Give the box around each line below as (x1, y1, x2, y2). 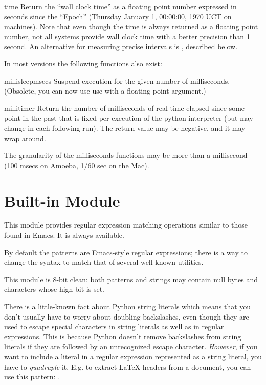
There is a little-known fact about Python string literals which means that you (4, 301, 251, 311)
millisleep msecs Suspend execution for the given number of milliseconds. (4, 75, 230, 86)
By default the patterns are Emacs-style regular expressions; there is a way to (4, 246, 248, 257)
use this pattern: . (4, 371, 60, 382)
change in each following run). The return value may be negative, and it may (4, 122, 246, 133)
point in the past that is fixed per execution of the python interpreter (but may (4, 112, 253, 123)
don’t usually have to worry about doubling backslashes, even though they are (4, 311, 249, 322)
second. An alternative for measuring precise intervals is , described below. (4, 41, 238, 52)
